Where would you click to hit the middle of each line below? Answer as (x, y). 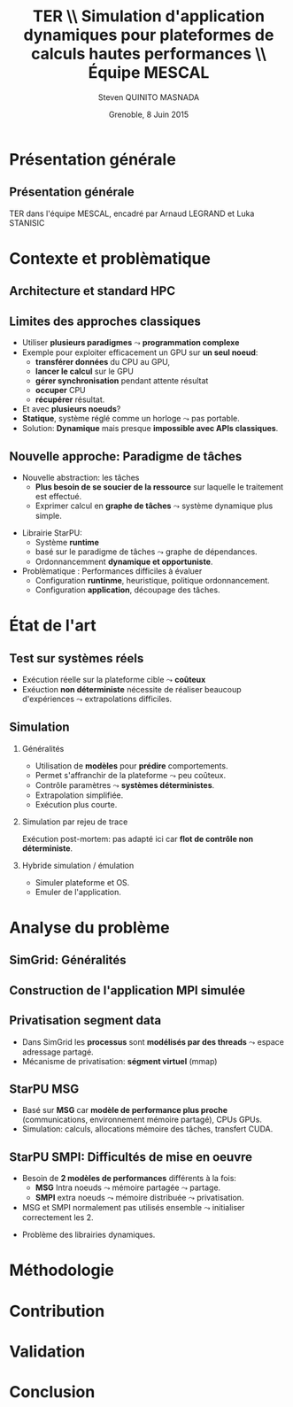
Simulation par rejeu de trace (75, 822)
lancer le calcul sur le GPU (85, 371)
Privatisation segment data (85, 1020)
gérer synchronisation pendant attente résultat (122, 381)
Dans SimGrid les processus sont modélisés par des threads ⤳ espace (153, 1041)
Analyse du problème (89, 928)
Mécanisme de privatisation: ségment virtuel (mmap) (120, 1061)
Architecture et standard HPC (92, 291)
